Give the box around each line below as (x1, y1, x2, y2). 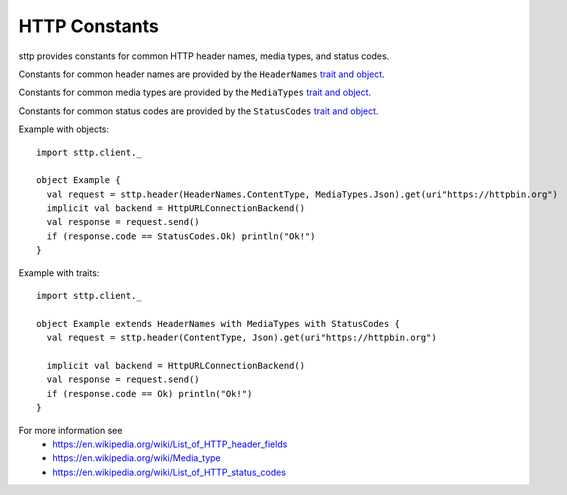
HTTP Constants (18, 15, 159, 37)
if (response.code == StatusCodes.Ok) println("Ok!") (46, 230, 316, 242)
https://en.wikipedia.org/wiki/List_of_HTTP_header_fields (52, 438, 288, 450)
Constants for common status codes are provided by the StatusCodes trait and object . (18, 105, 379, 117)
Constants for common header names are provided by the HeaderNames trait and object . (18, 68, 385, 80)
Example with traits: (18, 266, 100, 279)
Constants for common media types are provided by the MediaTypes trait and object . (18, 86, 372, 99)
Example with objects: (18, 123, 110, 135)
